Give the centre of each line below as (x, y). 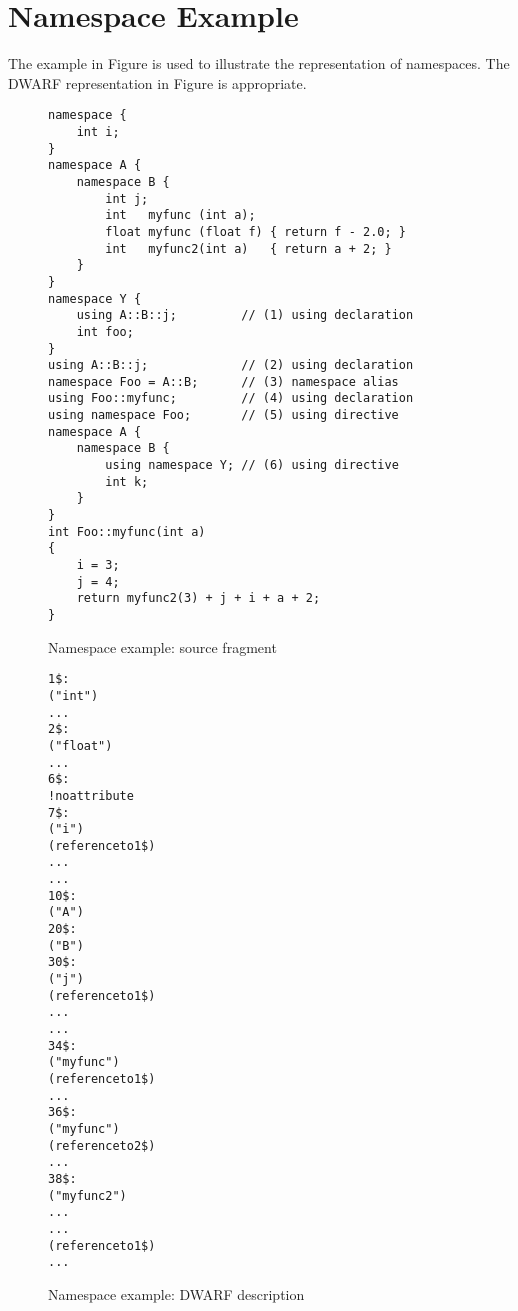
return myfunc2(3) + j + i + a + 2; (198, 598)
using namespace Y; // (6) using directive (252, 465)
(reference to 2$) (102, 1145)
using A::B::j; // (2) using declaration (231, 365)
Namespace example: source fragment (162, 646)
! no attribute (91, 795)
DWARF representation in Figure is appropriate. (157, 82)
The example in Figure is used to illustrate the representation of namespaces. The (259, 63)
